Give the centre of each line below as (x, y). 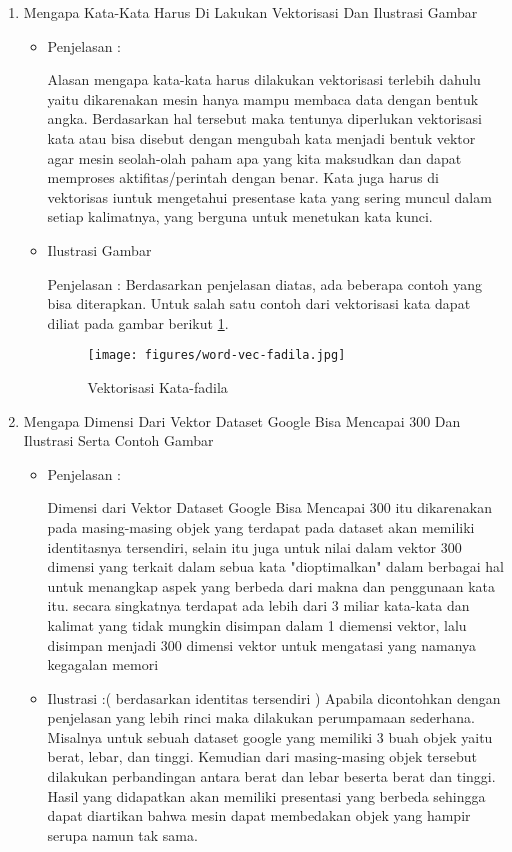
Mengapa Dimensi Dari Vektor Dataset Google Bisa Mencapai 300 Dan (242, 420)
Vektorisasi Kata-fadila (157, 386)
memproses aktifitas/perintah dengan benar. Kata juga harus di (243, 177)
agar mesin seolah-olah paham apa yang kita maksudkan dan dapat (254, 157)
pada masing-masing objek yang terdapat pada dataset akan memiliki (261, 526)
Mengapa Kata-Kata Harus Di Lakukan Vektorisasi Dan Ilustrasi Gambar (250, 12)
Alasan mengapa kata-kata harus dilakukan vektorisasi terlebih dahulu (264, 79)
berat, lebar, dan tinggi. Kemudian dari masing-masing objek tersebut (262, 756)
